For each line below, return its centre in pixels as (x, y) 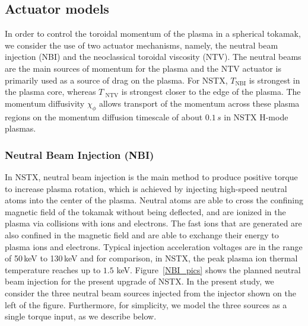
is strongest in (274, 80)
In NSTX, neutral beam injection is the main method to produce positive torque (151, 176)
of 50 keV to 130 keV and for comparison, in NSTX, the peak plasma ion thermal (151, 258)
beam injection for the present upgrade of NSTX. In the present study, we (139, 281)
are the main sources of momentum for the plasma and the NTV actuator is (143, 68)
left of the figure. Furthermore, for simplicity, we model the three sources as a (146, 304)
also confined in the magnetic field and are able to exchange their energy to (142, 234)
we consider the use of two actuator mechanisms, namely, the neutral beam (142, 45)
